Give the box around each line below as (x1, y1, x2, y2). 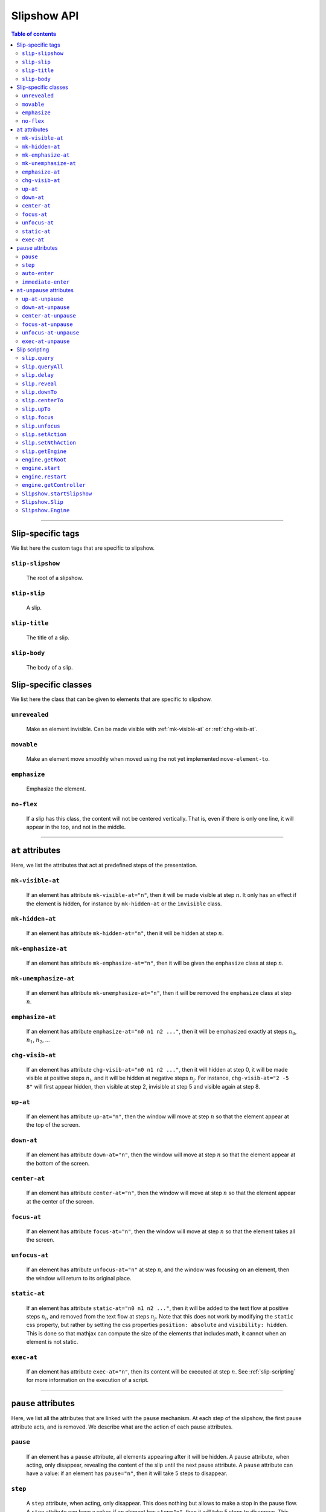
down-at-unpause (22, 304, 70, 311)
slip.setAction (22, 431, 67, 438)
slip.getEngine (22, 448, 67, 455)
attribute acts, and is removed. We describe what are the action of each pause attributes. (11, 1423, 233, 1430)
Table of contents (11, 30, 57, 37)
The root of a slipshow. (26, 575, 84, 582)
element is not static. (26, 1338, 78, 1346)
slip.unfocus (22, 422, 60, 429)
